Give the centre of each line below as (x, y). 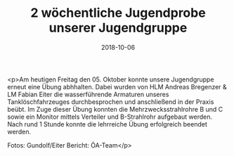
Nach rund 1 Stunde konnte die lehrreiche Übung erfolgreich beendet (107, 124)
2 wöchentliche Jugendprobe (118, 13)
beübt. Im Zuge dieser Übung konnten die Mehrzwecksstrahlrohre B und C (115, 109)
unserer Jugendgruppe (118, 28)
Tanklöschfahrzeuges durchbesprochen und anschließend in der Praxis (111, 102)
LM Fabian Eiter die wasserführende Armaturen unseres (88, 94)
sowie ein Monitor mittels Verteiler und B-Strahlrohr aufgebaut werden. (110, 117)
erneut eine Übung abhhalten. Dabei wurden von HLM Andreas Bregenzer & (117, 86)
